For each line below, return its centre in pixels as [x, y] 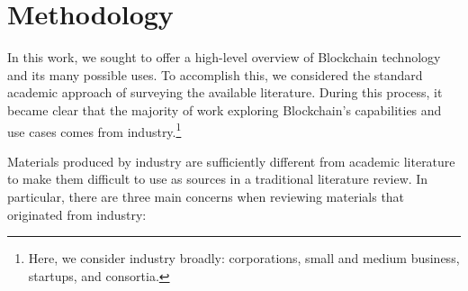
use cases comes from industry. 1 [94, 130]
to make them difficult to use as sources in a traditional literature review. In [218, 179]
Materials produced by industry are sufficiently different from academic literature [231, 161]
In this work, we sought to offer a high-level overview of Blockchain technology [224, 57]
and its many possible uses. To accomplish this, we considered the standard [215, 74]
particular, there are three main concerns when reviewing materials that [206, 196]
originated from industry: [77, 214]
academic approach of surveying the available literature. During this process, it [225, 92]
